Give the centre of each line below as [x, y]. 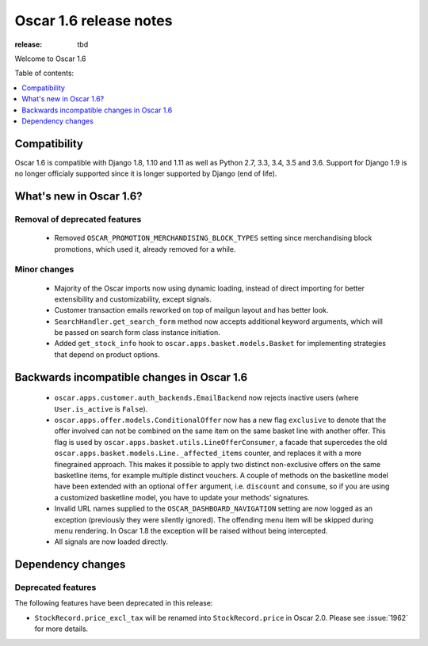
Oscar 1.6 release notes [94, 21]
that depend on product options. [107, 354]
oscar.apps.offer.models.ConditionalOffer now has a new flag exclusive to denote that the [220, 420]
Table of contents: [44, 73]
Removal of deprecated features [78, 219]
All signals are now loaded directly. [111, 541]
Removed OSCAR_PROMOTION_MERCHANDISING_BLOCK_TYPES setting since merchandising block [213, 238]
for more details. [61, 629]
